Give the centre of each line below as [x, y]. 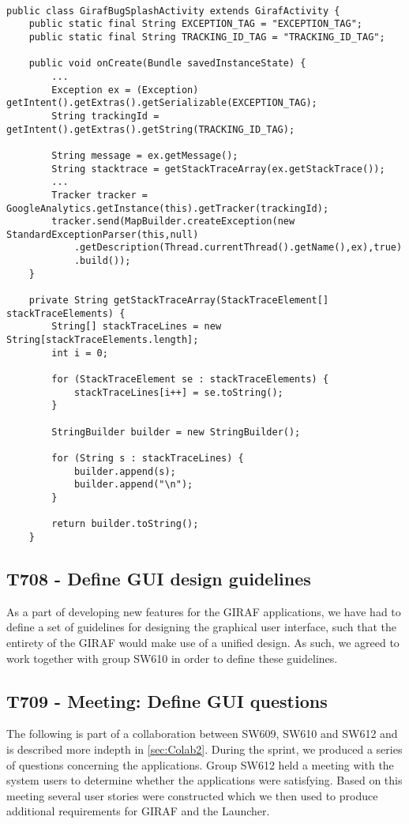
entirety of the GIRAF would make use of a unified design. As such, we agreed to [203, 642]
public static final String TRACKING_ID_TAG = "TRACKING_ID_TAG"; [207, 37]
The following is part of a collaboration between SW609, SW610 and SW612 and [202, 734]
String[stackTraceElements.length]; [103, 340]
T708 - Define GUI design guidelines [159, 578]
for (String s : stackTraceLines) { [148, 458]
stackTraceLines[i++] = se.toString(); [178, 392]
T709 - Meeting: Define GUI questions [167, 700]
